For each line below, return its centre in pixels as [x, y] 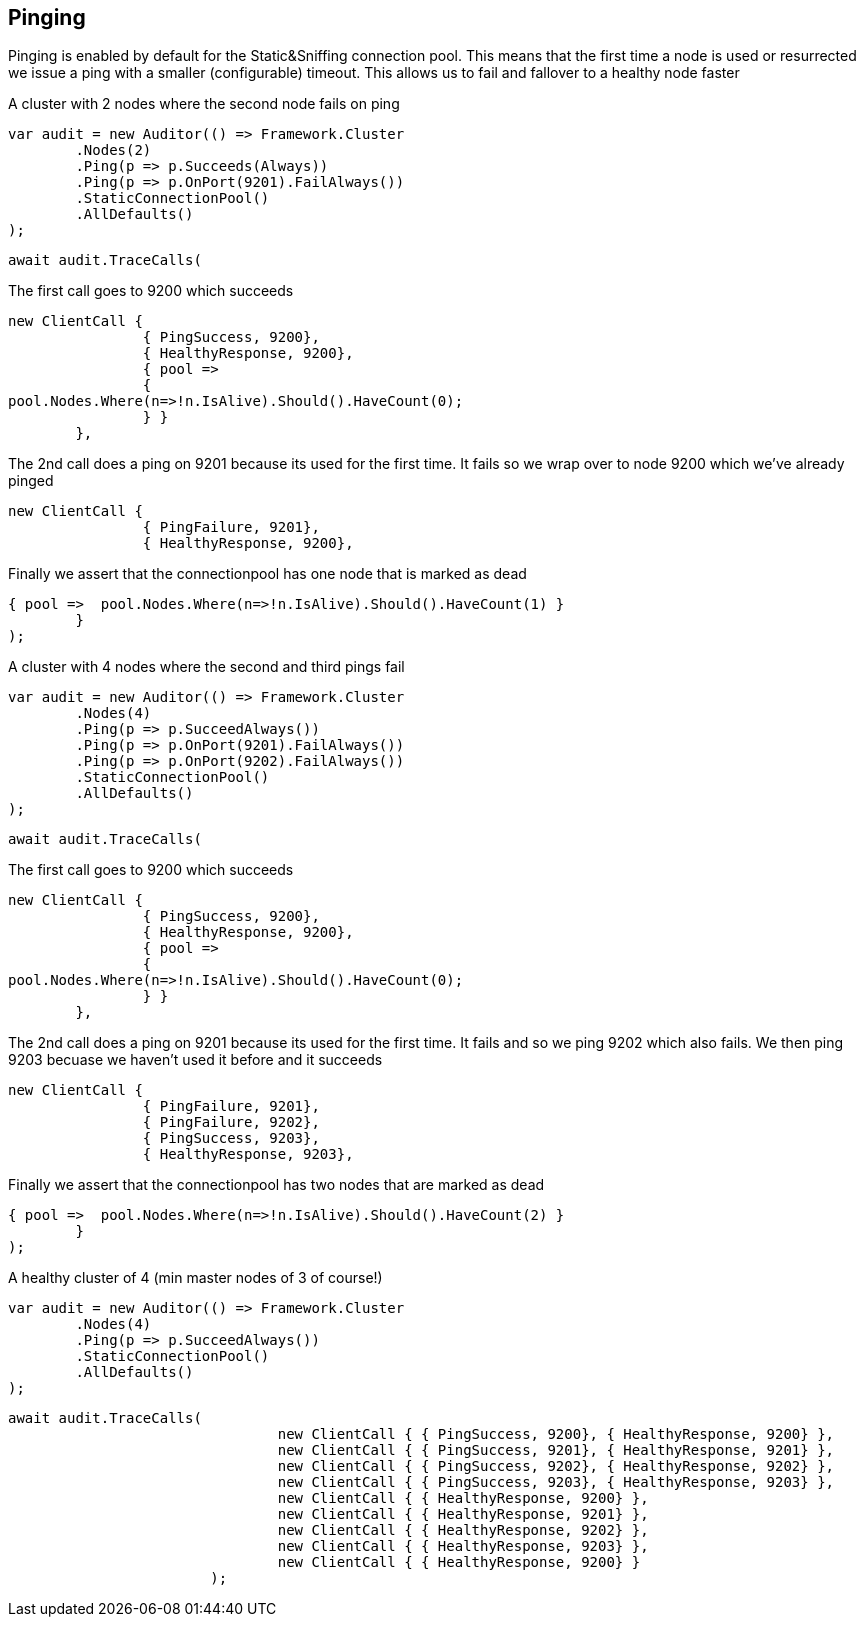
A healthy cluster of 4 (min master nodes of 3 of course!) [195, 1278]
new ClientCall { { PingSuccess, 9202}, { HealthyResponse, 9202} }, [556, 1466]
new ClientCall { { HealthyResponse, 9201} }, [463, 1514]
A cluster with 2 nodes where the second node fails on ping [204, 104]
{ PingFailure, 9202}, [231, 1122]
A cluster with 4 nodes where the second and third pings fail [206, 667]
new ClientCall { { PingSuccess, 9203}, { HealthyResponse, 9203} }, [556, 1482]
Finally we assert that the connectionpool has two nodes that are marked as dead [276, 1185]
